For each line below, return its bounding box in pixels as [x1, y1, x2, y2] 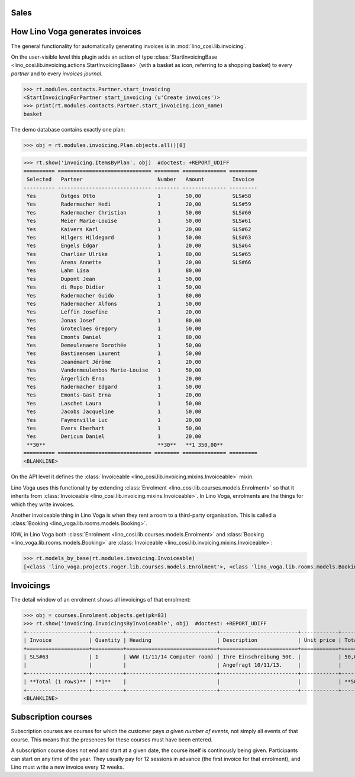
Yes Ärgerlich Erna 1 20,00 [27, 375, 202, 382]
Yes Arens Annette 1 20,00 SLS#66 [27, 259, 251, 266]
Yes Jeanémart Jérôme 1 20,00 [27, 359, 202, 365]
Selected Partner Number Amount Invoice [27, 176, 254, 183]
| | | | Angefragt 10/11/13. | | [23, 661, 342, 669]
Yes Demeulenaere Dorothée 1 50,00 [27, 342, 202, 348]
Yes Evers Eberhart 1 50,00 [27, 424, 202, 431]
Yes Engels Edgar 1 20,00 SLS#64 [27, 242, 251, 249]
